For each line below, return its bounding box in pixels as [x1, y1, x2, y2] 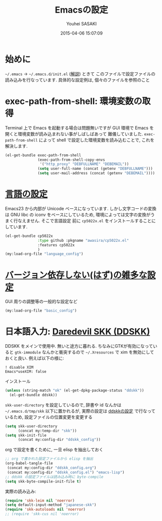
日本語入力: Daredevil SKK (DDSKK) [5, 326, 150, 337]
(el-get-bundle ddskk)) [9, 392, 57, 397]
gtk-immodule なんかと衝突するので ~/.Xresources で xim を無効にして [14, 349, 154, 355]
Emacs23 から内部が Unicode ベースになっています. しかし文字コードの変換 [5, 205, 157, 211]
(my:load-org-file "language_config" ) [5, 252, 83, 256]
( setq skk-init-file [5, 433, 47, 437]
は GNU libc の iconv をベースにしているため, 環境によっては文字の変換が [5, 212, 151, 218]
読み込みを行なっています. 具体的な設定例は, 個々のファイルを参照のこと [5, 77, 150, 83]
